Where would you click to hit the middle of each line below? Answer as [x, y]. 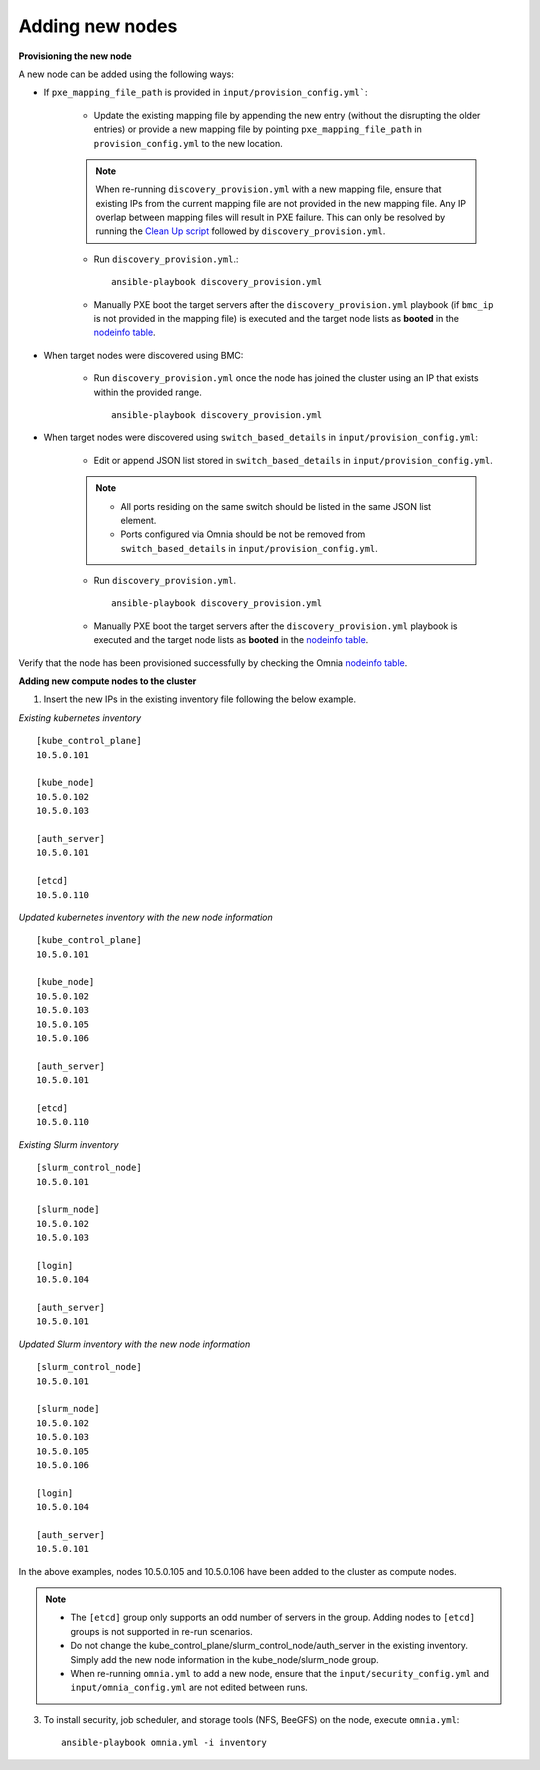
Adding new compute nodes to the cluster [107, 681]
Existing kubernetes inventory [80, 717]
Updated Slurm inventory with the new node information [134, 1344]
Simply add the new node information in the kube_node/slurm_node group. [224, 1659]
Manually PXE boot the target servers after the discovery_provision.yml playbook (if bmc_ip [293, 304]
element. [138, 520]
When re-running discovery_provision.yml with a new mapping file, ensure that [268, 189]
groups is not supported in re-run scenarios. [162, 1631]
